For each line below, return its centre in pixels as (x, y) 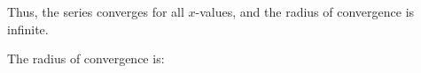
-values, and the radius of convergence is (305, 11)
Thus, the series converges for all (96, 11)
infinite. (28, 29)
